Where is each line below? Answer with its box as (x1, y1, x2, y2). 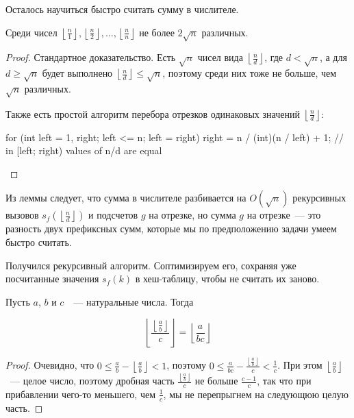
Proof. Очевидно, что (5, 358, 94, 372)
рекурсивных (292, 190, 346, 205)
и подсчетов (88, 208, 138, 222)
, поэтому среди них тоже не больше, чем (162, 66, 337, 80)
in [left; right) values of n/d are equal (5, 143, 162, 158)
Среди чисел (5, 25, 58, 39)
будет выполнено (42, 66, 113, 80)
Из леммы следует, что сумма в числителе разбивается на (5, 190, 246, 205)
